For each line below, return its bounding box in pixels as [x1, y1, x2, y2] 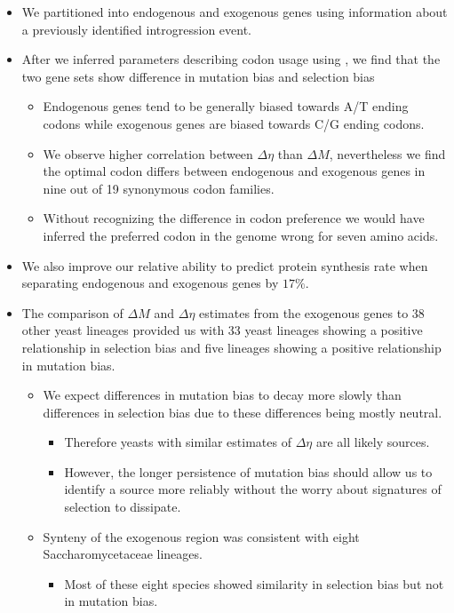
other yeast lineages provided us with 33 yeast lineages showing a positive [21, 321, 423, 339]
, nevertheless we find [329, 144, 446, 163]
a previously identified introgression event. [21, 20, 251, 38]
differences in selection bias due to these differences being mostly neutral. [43, 402, 442, 421]
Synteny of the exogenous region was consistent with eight [43, 527, 360, 545]
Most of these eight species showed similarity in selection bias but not [64, 574, 444, 593]
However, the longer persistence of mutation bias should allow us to [64, 462, 433, 481]
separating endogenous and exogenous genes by [21, 274, 279, 292]
